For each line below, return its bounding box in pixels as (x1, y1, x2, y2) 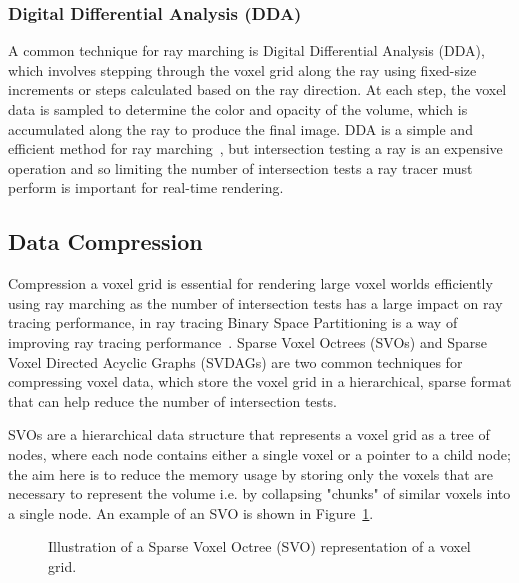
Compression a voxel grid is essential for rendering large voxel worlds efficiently (8, 273, 493, 294)
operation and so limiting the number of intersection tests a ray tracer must (8, 157, 473, 178)
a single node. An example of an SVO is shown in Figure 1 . (8, 502, 374, 523)
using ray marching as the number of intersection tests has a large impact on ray (8, 292, 503, 313)
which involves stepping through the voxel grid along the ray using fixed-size (8, 59, 477, 80)
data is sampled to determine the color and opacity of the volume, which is (8, 99, 468, 119)
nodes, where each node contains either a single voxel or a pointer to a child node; (8, 443, 511, 464)
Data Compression (8, 226, 203, 257)
